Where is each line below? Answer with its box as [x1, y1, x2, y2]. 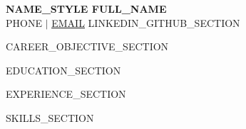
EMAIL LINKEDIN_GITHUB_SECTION [51, 15, 240, 30]
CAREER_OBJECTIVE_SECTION [6, 39, 169, 54]
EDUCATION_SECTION [6, 62, 121, 77]
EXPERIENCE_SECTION [6, 86, 126, 101]
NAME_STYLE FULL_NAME [6, 1, 167, 16]
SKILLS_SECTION [6, 110, 94, 125]
